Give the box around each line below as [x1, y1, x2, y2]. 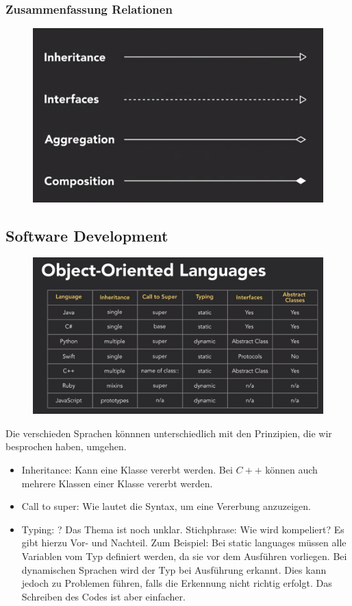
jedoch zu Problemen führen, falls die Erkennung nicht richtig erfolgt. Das [21, 576, 332, 590]
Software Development [5, 224, 168, 246]
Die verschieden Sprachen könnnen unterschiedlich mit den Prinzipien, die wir [5, 426, 332, 440]
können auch [265, 462, 318, 476]
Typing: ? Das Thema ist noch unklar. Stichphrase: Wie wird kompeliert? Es [21, 522, 344, 536]
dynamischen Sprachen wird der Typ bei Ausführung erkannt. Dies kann [21, 562, 327, 576]
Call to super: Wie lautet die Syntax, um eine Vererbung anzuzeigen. [21, 499, 311, 513]
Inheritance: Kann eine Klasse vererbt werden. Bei [21, 462, 233, 476]
